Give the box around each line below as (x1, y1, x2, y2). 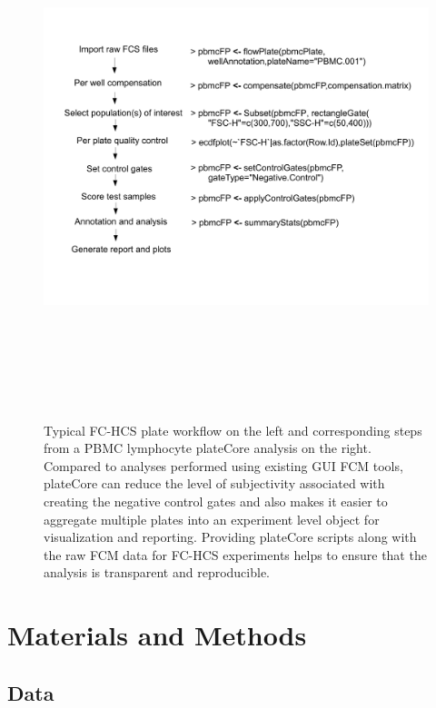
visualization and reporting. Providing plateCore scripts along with (44, 527, 417, 546)
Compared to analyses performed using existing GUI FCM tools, (44, 456, 403, 475)
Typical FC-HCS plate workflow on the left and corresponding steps (44, 420, 422, 439)
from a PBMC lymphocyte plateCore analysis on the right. (44, 438, 372, 457)
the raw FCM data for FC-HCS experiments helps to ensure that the (44, 545, 427, 564)
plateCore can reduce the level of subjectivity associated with (44, 474, 385, 493)
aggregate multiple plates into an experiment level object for (44, 509, 380, 528)
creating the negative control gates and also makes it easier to (44, 491, 388, 510)
